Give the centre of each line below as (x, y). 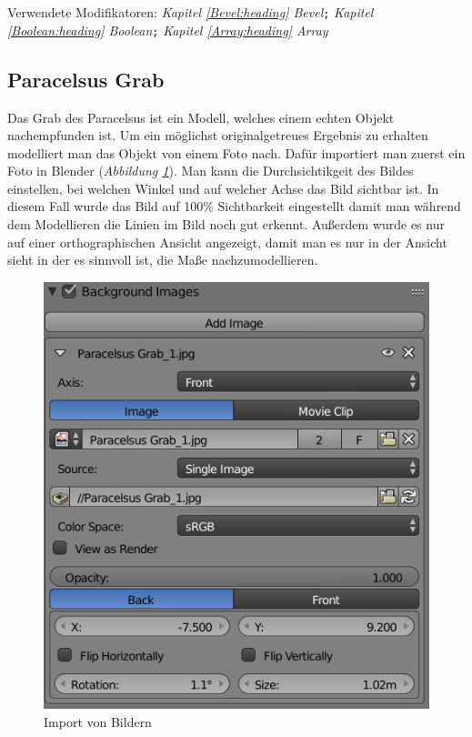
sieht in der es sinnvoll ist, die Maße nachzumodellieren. (163, 260)
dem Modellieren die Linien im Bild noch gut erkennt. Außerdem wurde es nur (226, 224)
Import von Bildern (98, 721)
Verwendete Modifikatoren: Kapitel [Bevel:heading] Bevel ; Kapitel (191, 12)
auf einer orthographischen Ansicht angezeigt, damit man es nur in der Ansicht (227, 242)
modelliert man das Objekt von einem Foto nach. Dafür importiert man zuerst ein (236, 152)
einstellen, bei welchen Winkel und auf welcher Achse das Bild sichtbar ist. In (223, 188)
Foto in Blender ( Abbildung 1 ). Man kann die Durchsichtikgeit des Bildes (211, 171)
